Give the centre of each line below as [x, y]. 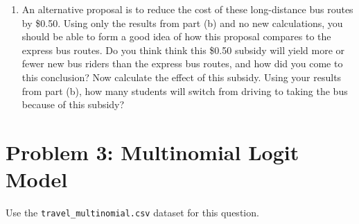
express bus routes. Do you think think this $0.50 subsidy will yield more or [183, 50]
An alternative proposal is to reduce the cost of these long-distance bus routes [187, 9]
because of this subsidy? [73, 104]
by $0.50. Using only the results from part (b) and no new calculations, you [182, 23]
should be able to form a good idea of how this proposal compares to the [176, 36]
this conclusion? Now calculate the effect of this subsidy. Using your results [182, 77]
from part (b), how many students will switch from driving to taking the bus [185, 91]
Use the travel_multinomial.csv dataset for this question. [132, 213]
